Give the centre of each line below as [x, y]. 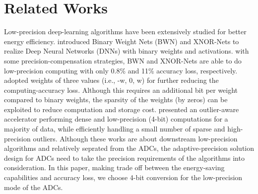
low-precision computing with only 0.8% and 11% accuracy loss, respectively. [121, 70]
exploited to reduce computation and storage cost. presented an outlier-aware [122, 109]
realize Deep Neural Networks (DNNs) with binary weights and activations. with [127, 51]
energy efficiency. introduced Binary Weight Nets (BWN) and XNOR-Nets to [122, 41]
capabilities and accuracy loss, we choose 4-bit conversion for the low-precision [123, 177]
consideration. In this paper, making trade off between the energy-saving [114, 167]
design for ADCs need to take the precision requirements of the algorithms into [124, 158]
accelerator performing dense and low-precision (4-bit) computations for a [116, 119]
